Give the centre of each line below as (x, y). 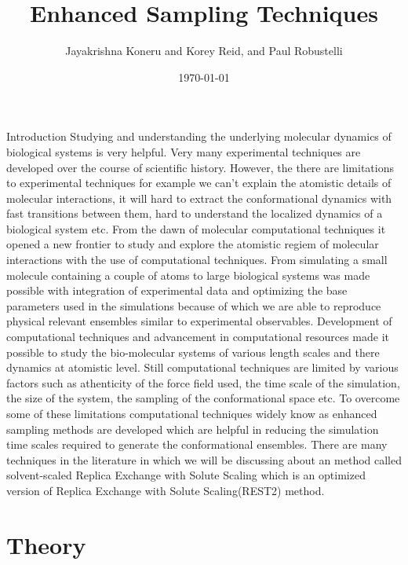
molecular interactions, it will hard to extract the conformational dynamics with (199, 198)
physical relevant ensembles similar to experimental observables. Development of (199, 321)
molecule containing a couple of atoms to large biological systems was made (188, 275)
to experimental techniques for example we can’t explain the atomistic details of (199, 183)
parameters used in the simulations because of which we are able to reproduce (194, 305)
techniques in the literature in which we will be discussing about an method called (204, 459)
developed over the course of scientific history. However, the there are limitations (200, 167)
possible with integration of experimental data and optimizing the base (177, 290)
